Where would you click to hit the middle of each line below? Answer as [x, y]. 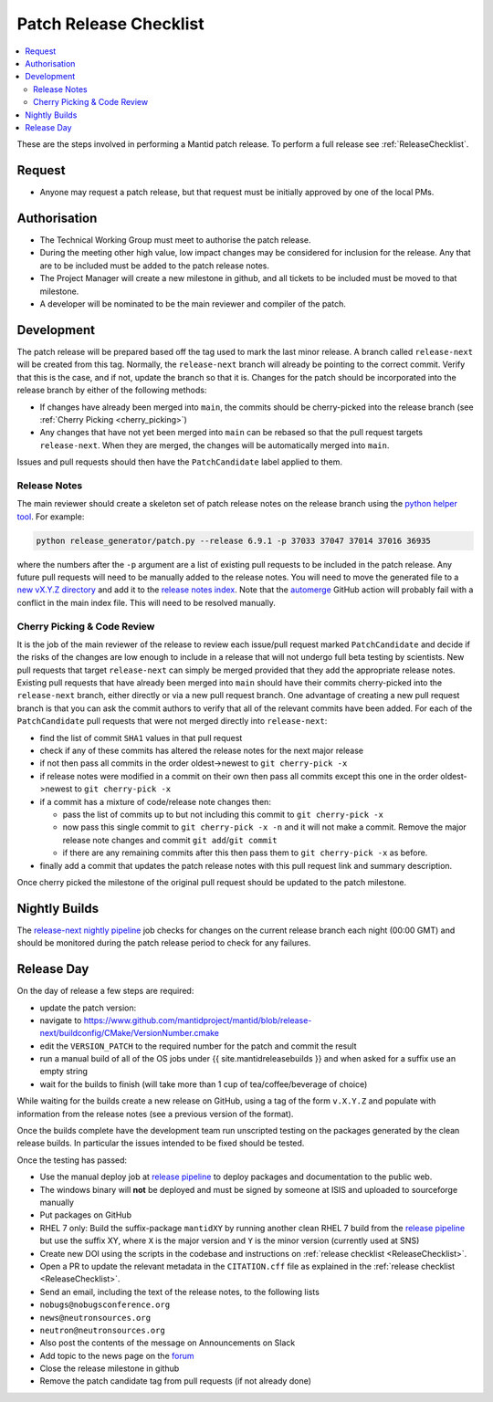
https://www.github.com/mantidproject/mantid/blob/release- [198, 1020]
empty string [64, 1072]
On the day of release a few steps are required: [105, 991]
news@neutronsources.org [95, 1318]
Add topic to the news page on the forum [117, 1355]
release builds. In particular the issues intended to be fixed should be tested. [161, 1143]
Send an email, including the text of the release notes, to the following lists [179, 1292]
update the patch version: [88, 1008]
